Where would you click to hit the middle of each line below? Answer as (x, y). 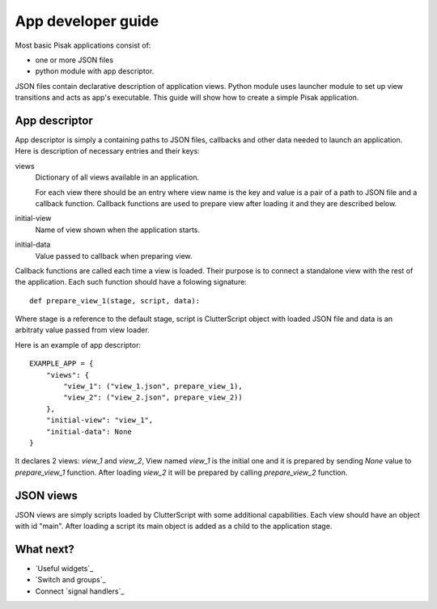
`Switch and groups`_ (70, 580)
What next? (45, 549)
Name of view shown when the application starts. (118, 230)
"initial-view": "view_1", (100, 420)
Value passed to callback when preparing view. (114, 256)
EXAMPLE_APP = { (62, 364)
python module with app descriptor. (95, 71)
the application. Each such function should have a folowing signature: (131, 282)
